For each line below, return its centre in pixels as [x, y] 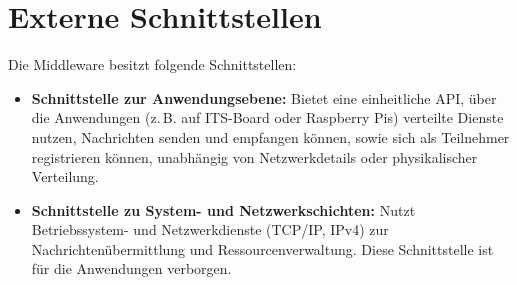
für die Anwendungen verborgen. [131, 268]
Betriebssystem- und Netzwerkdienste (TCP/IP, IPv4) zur [210, 229]
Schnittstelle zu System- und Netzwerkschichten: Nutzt [223, 209]
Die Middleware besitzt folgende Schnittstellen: [152, 64]
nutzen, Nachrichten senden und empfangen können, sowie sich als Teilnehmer [270, 136]
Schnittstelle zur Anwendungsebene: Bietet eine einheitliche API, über [264, 97]
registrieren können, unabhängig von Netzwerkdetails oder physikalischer [254, 156]
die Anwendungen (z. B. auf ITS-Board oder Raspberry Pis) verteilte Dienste [267, 117]
